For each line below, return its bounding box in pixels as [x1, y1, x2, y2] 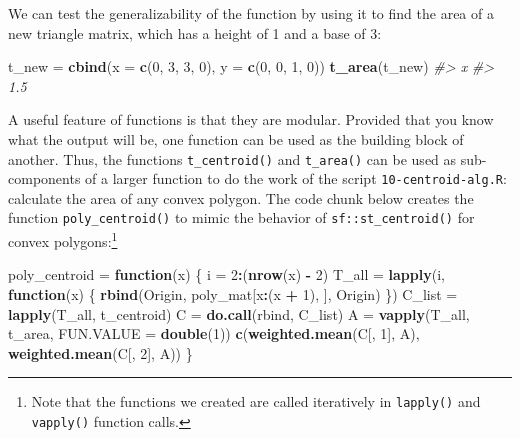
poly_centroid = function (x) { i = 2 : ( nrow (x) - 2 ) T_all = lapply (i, [8, 264, 445, 285]
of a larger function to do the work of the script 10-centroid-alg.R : [85, 168, 507, 189]
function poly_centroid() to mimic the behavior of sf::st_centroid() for [8, 207, 475, 228]
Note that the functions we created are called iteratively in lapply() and [31, 391, 481, 412]
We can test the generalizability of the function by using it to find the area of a [8, 3, 494, 23]
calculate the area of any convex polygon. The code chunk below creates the [8, 187, 474, 208]
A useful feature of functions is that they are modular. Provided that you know [8, 109, 494, 130]
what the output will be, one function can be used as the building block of [8, 128, 464, 149]
